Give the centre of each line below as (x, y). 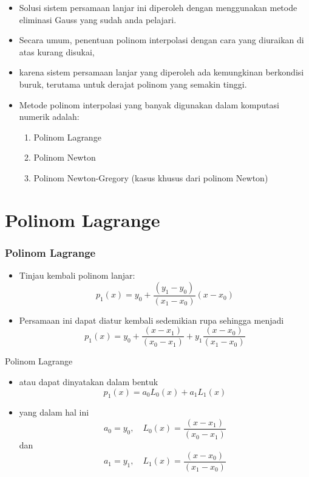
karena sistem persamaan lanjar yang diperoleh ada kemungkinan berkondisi (161, 72)
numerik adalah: (49, 117)
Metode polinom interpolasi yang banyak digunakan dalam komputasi (149, 104)
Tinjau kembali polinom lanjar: (77, 275)
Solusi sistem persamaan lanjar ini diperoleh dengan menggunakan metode (158, 7)
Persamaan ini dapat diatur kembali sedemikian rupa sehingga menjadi (151, 320)
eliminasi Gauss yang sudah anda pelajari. (98, 19)
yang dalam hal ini (54, 412)
